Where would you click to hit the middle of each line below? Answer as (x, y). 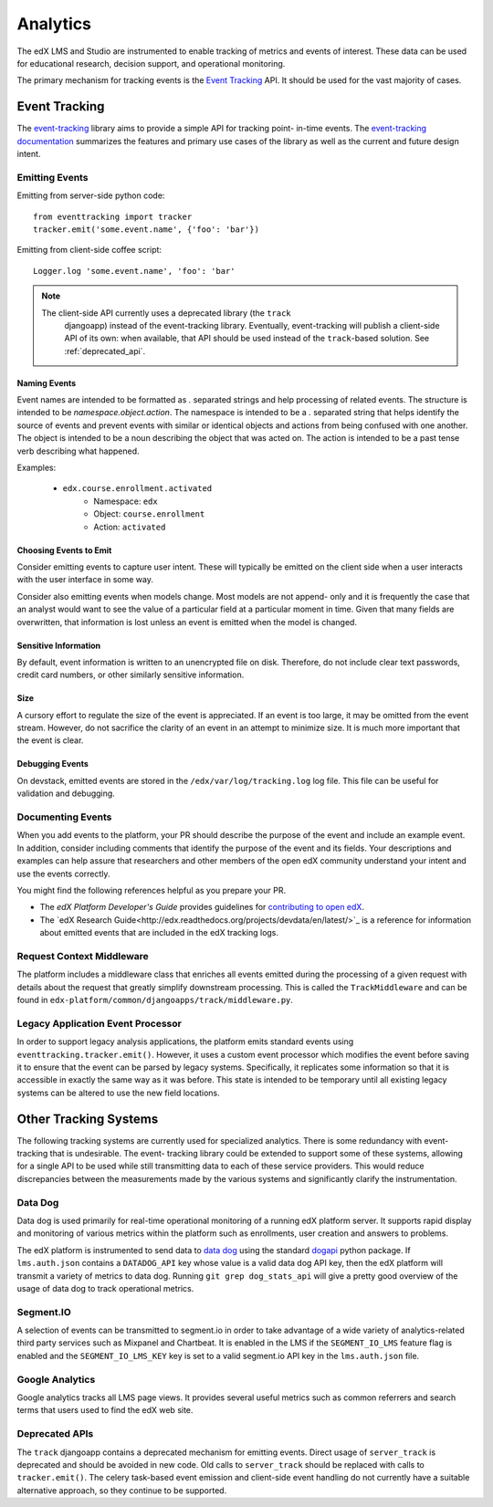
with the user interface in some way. (85, 580)
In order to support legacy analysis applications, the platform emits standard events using (185, 1041)
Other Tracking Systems (88, 1119)
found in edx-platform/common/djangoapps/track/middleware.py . (155, 1000)
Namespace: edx (126, 501)
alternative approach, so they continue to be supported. (122, 1490)
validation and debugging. (66, 793)
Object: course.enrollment (149, 514)
